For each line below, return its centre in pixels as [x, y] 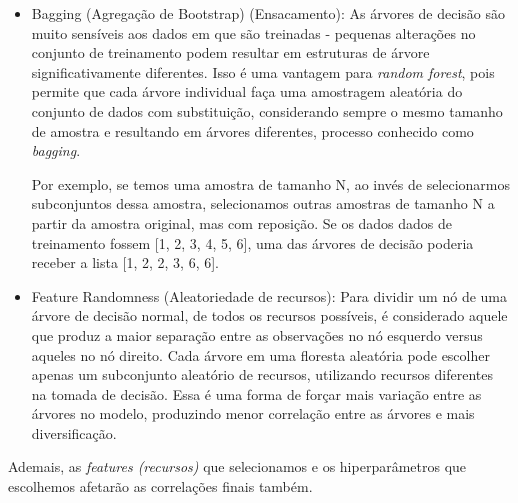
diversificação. [74, 432]
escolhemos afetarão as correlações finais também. [160, 486]
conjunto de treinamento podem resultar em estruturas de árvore [230, 52]
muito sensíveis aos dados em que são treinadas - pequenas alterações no [253, 32]
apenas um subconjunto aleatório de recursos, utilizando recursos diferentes [262, 374]
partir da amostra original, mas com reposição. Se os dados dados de [242, 222]
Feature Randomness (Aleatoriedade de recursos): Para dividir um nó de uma [269, 295]
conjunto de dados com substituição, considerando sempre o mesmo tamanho [267, 110]
